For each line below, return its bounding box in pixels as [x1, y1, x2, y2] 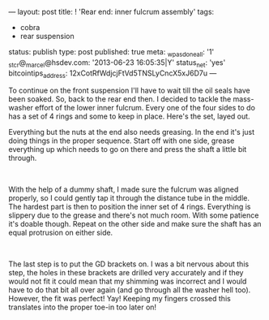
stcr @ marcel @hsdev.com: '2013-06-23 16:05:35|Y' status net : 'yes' [8, 57, 226, 69]
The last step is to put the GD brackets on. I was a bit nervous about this [8, 259, 250, 269]
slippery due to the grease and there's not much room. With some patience [8, 210, 259, 220]
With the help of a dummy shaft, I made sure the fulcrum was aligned [8, 184, 239, 194]
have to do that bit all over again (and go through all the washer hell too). [8, 285, 251, 295]
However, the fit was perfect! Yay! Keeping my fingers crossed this [8, 294, 231, 304]
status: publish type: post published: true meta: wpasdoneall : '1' [8, 47, 215, 58]
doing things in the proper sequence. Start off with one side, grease [8, 136, 235, 145]
